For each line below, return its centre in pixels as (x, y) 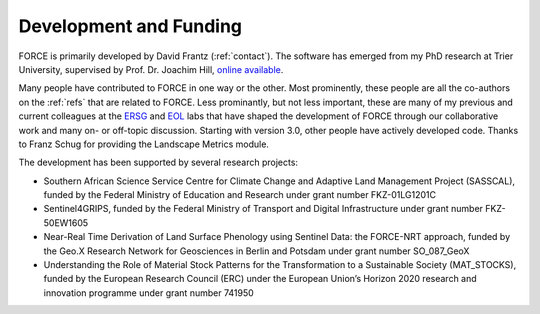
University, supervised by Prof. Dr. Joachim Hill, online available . (151, 69)
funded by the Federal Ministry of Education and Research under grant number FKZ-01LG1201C (240, 195)
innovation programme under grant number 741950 (148, 292)
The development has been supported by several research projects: (158, 162)
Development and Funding (130, 26)
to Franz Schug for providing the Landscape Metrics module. (144, 144)
